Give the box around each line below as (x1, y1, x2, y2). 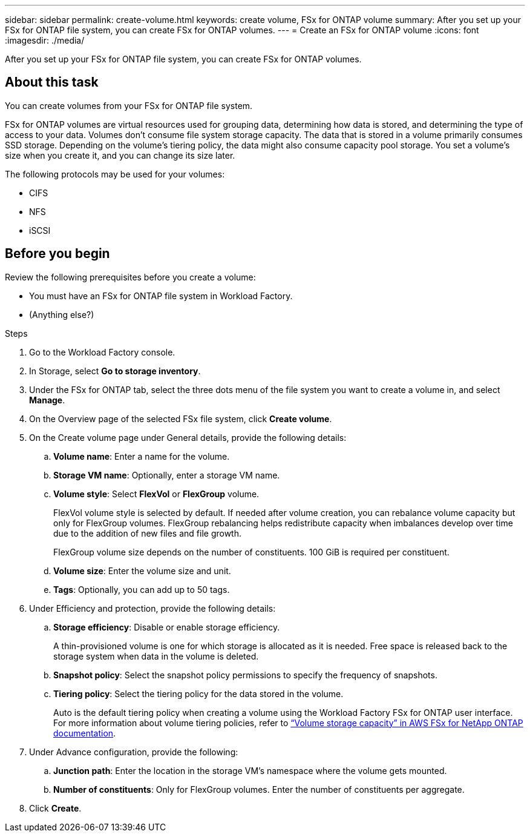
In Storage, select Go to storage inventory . (29, 365, 201, 376)
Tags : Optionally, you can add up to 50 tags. (53, 584, 230, 595)
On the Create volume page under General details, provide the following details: (29, 432, 347, 443)
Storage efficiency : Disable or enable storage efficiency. (53, 621, 280, 632)
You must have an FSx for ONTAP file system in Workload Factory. (29, 290, 293, 301)
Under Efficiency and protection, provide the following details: (29, 603, 276, 614)
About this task (5, 74, 99, 90)
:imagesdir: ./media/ (5, 35, 85, 45)
